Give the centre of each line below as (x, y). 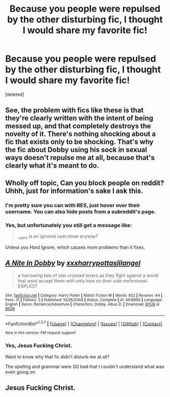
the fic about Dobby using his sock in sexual (76, 150)
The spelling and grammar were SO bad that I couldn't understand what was (85, 366)
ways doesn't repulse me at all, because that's (80, 158)
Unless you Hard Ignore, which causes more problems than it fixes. (75, 247)
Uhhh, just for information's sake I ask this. (74, 191)
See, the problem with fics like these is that (75, 110)
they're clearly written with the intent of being (79, 118)
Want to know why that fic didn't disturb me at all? (57, 356)
